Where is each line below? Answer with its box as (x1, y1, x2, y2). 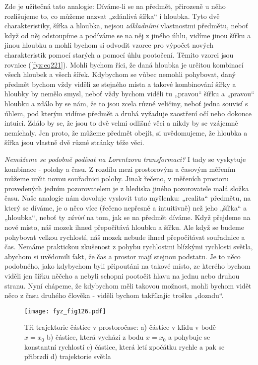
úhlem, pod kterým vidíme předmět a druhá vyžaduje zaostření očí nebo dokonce (4, 108, 252, 118)
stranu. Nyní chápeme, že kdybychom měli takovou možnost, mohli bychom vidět (4, 280, 252, 291)
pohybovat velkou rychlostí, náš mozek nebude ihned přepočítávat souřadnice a (4, 231, 245, 242)
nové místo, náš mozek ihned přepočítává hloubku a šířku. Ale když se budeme (4, 222, 244, 232)
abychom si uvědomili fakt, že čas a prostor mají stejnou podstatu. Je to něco (4, 251, 241, 261)
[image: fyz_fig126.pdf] (24, 307, 106, 315)
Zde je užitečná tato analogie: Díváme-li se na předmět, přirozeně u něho (4, 1, 226, 11)
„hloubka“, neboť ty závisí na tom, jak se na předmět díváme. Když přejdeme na (4, 212, 251, 222)
